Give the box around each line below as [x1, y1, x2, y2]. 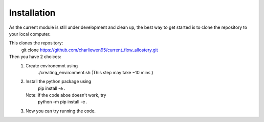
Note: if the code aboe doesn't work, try [25, 92, 107, 98]
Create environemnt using [25, 62, 78, 68]
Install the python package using [25, 79, 91, 84]
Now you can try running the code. [25, 108, 96, 114]
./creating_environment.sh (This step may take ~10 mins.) [38, 69, 154, 75]
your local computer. [9, 31, 51, 37]
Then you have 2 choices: [9, 54, 61, 60]
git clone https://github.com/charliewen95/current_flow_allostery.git [21, 47, 158, 53]
